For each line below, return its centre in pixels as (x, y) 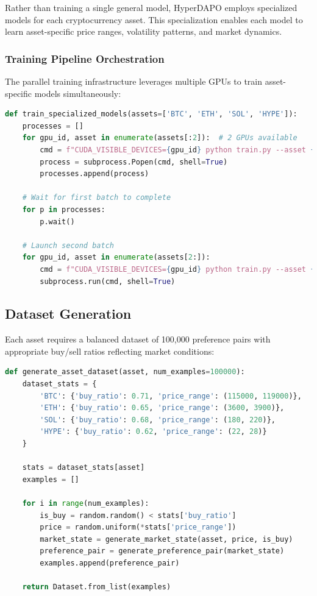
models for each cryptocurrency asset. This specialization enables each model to (154, 19)
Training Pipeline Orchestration (85, 58)
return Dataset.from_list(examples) (97, 587)
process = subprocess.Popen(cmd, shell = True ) (134, 162)
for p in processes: (64, 209)
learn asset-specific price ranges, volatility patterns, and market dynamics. (144, 31)
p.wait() (57, 222)
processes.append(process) (94, 174)
